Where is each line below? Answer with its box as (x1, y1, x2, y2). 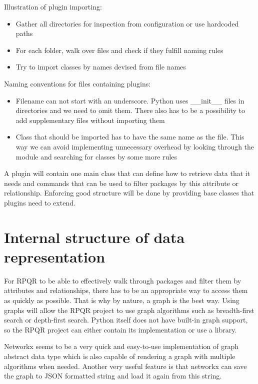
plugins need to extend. (4, 197, 75, 207)
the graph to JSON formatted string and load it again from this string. (4, 370, 222, 381)
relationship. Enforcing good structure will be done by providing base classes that (4, 187, 254, 198)
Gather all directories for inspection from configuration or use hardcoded (15, 18, 239, 28)
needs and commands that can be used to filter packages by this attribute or (4, 177, 239, 188)
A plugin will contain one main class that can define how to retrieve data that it (4, 168, 250, 178)
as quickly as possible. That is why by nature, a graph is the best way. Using (4, 295, 239, 305)
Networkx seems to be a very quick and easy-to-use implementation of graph (4, 341, 238, 351)
